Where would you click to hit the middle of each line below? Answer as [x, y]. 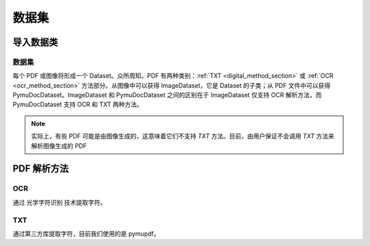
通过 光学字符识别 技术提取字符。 [59, 202]
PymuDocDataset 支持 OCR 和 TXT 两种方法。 [78, 104]
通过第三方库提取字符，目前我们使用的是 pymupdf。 [86, 234]
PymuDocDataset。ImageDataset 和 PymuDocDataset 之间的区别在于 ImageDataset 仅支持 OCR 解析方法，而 [167, 95]
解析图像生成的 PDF [59, 146]
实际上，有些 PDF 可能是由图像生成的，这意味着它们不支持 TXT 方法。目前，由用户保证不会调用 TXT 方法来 [183, 136]
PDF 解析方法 [41, 169]
